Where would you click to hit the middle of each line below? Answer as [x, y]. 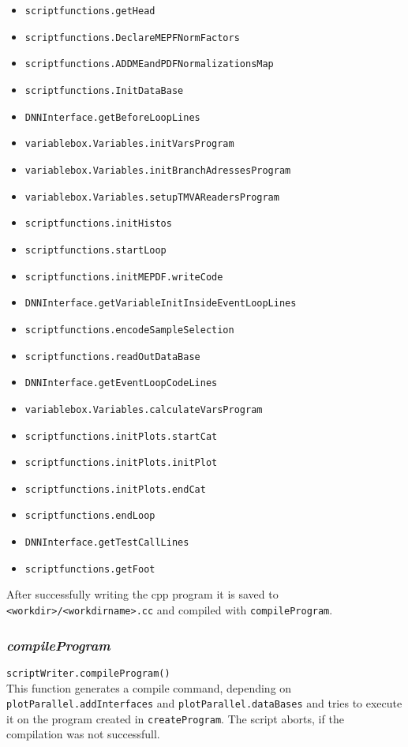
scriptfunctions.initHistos [98, 224]
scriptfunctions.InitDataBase [104, 90]
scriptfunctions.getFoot [90, 569]
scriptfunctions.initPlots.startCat [121, 436]
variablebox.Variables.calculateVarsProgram [144, 409]
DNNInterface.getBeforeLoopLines [112, 117]
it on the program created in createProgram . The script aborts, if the [175, 718]
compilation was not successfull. [83, 734]
